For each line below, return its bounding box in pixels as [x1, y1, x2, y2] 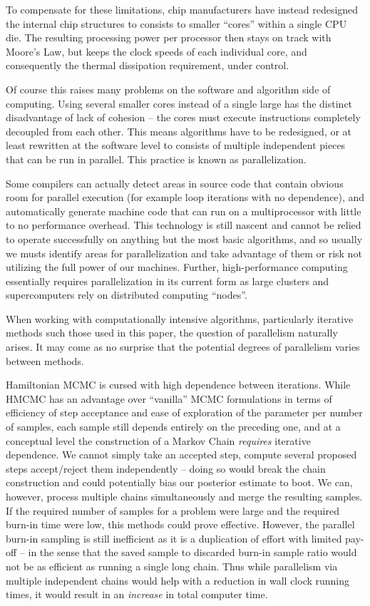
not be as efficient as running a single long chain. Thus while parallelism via [6, 558, 338, 573]
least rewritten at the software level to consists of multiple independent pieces [6, 138, 346, 153]
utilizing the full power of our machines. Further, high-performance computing [6, 260, 348, 274]
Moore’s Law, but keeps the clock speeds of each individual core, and [6, 43, 307, 58]
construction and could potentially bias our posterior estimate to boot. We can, [6, 475, 353, 490]
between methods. [6, 353, 84, 368]
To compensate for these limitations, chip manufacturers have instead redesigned [6, 2, 359, 16]
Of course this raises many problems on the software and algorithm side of [6, 81, 331, 96]
